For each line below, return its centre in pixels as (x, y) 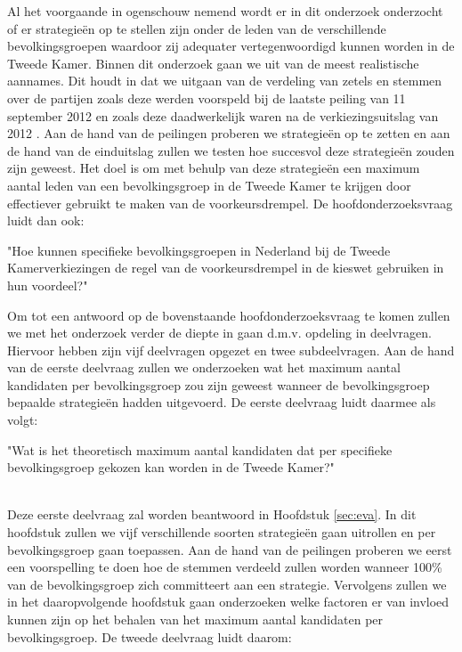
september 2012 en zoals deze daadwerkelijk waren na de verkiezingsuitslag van (223, 115)
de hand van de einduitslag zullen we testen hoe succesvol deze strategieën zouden (231, 150)
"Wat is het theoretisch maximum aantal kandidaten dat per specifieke (200, 449)
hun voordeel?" (48, 285)
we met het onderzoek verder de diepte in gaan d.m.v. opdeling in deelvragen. (219, 333)
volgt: (23, 420)
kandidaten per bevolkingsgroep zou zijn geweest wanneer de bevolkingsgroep (219, 384)
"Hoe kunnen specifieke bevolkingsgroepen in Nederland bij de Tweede (199, 250)
